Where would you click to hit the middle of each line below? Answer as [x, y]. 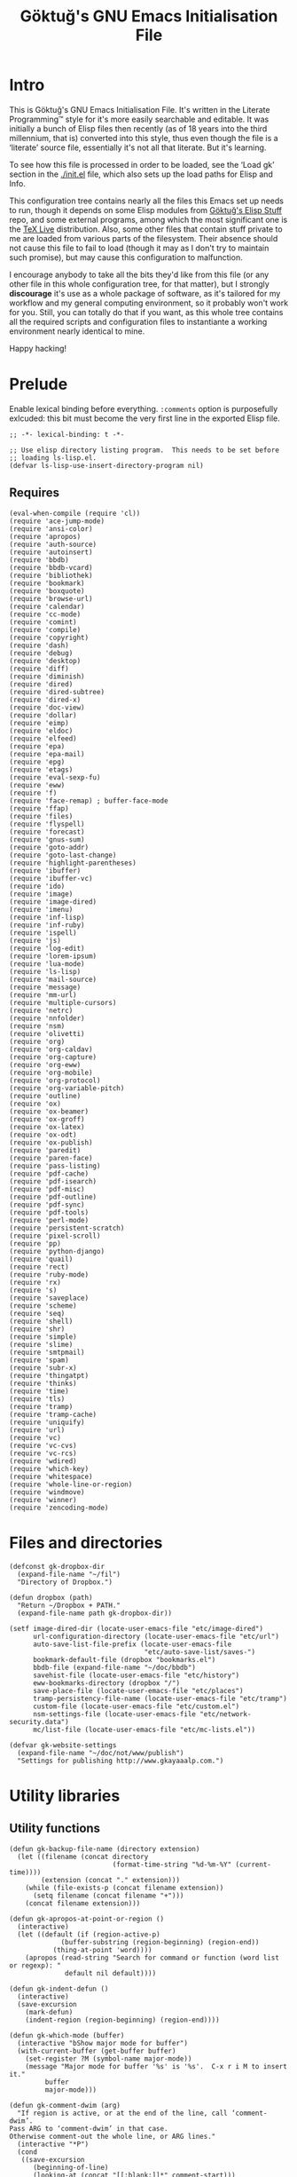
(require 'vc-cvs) [43, 1445]
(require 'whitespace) [51, 1476]
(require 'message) [45, 987]
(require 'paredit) [45, 1150]
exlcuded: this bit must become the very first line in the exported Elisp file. [145, 418]
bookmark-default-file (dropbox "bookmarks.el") [124, 1659]
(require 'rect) [39, 1267]
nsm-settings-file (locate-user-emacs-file [114, 1714]
